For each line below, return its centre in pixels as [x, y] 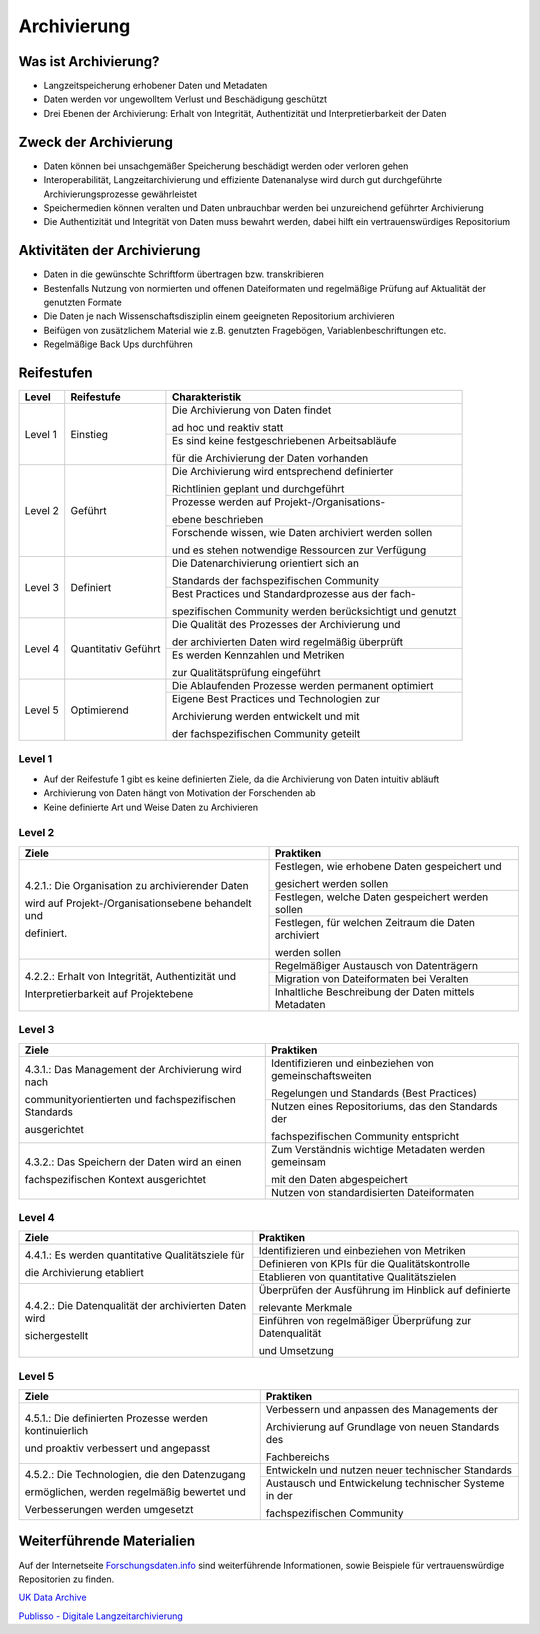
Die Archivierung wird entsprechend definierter [282, 472]
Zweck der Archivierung [96, 141]
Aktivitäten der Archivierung [109, 250]
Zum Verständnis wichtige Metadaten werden [377, 1149]
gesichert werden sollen [331, 883]
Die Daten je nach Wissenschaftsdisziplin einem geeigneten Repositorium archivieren [219, 316]
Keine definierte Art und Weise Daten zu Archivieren [151, 807]
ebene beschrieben [217, 520]
